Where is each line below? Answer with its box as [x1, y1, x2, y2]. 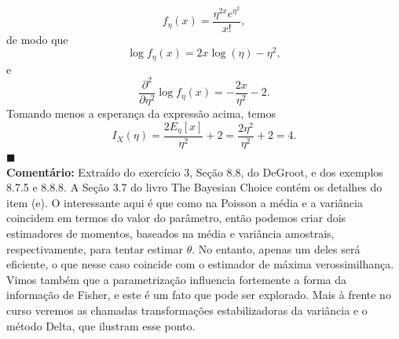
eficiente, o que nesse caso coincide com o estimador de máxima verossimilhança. [6, 256, 394, 272]
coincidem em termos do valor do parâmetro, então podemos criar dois [6, 210, 346, 226]
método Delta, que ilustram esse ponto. [6, 317, 196, 334]
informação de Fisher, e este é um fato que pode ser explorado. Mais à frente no [6, 286, 391, 303]
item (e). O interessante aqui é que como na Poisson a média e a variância [6, 194, 363, 210]
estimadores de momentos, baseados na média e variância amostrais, [6, 225, 335, 242]
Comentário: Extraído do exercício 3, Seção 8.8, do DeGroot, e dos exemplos [6, 163, 383, 180]
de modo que [6, 31, 68, 47]
